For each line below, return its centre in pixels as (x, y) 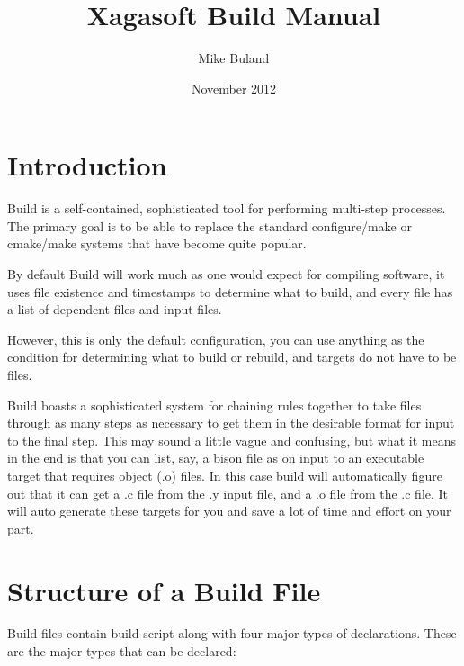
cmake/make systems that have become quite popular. (157, 243)
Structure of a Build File (164, 590)
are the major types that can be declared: (122, 651)
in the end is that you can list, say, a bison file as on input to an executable (216, 458)
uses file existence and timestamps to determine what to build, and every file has (230, 291)
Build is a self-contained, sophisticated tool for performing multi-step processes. (227, 208)
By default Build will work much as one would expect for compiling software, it (226, 274)
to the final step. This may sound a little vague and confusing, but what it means (232, 440)
